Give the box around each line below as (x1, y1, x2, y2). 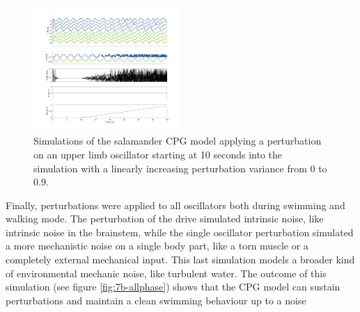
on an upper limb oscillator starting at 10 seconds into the (33, 147, 283, 161)
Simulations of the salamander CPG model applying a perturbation (33, 133, 322, 148)
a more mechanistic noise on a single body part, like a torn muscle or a (6, 238, 308, 253)
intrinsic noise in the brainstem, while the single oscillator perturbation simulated (6, 224, 354, 239)
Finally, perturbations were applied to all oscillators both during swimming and (6, 197, 345, 212)
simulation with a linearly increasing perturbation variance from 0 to (33, 161, 327, 175)
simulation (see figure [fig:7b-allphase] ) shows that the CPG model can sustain (6, 279, 341, 294)
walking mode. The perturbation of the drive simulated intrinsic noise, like (6, 211, 324, 226)
